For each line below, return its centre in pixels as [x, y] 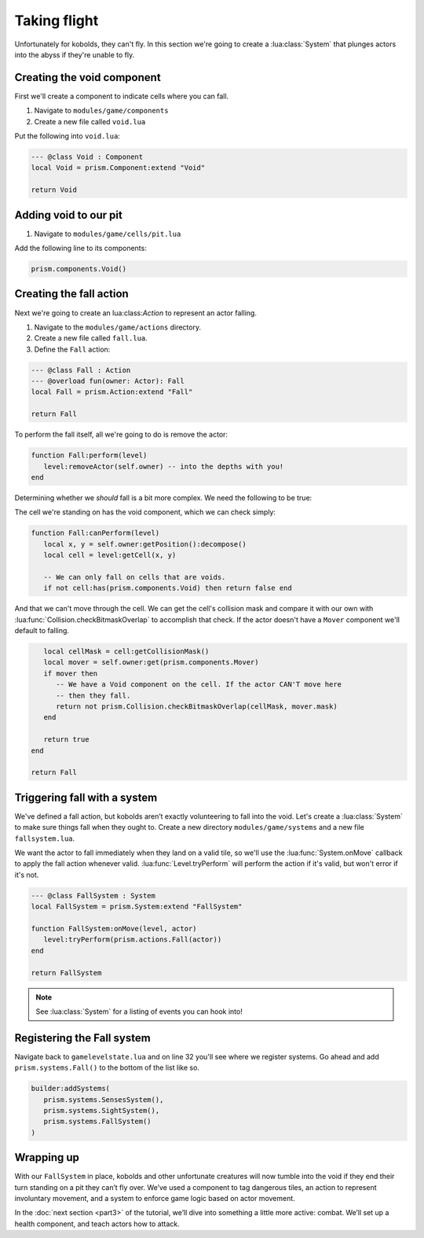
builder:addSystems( [70, 1089]
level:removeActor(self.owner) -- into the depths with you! [164, 466]
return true [66, 740]
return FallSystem [66, 973]
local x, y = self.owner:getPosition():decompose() [145, 544]
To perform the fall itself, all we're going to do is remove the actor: [121, 435]
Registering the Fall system [82, 1038]
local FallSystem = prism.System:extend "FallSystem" [137, 907]
